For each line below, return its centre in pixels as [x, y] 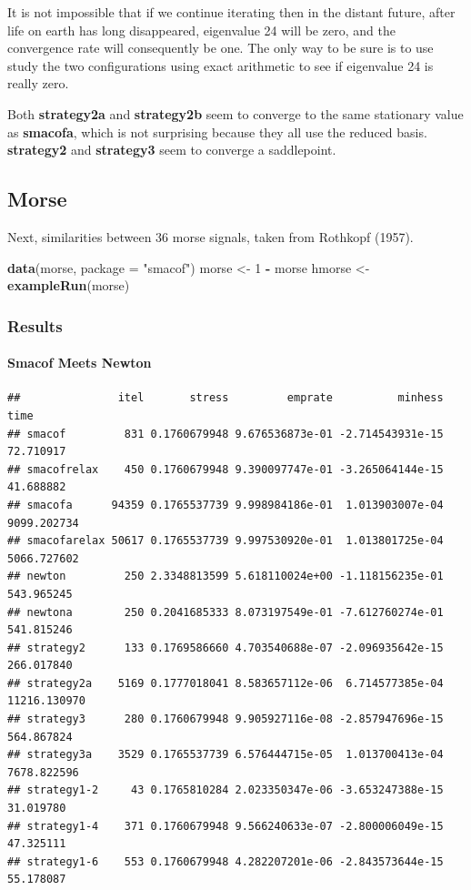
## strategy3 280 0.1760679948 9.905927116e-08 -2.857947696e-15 [225, 719]
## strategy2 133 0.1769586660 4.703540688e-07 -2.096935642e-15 [225, 647]
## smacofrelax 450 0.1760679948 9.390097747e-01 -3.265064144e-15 [225, 469]
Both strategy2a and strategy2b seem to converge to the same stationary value [235, 113]
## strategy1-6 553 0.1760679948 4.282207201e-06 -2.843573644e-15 [225, 861]
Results [35, 325]
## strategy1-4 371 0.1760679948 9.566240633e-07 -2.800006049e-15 [225, 826]
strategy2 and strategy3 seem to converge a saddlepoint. [172, 150]
